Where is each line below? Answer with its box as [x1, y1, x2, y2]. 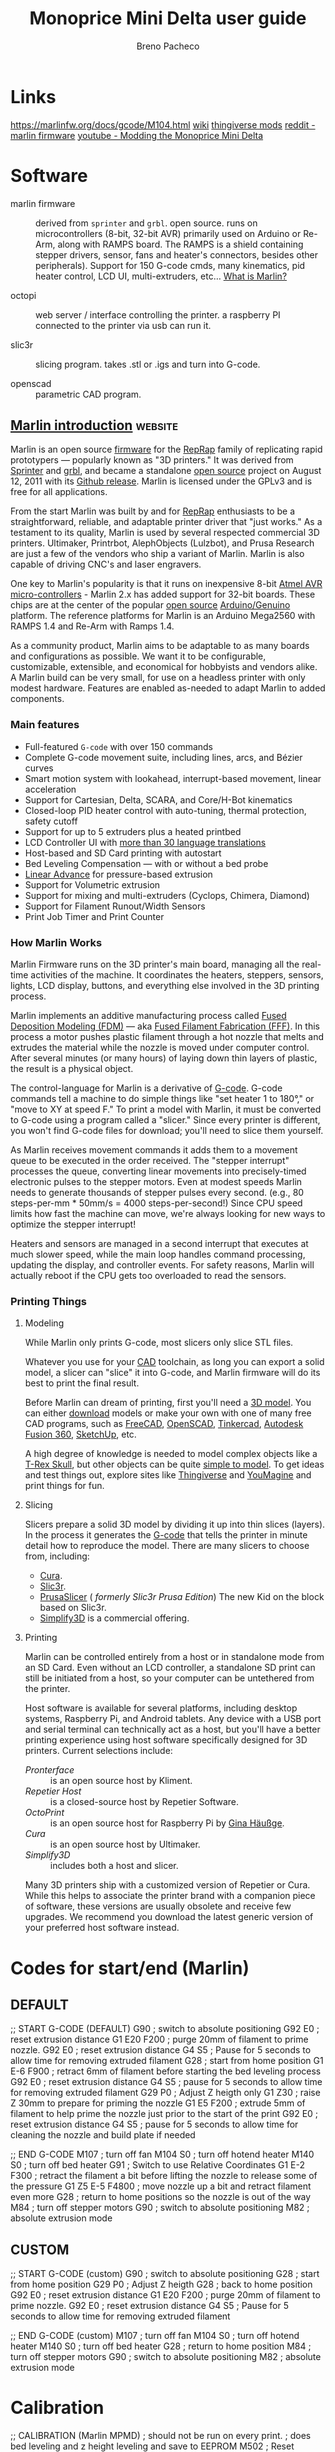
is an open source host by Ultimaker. [49, 1838, 201, 1851]
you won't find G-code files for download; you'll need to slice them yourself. [10, 1125, 324, 1137]
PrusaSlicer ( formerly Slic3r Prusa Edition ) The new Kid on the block [39, 1591, 325, 1603]
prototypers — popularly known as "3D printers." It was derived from [10, 454, 294, 466]
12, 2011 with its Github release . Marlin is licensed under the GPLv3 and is [10, 475, 313, 487]
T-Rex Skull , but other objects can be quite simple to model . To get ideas [24, 1458, 325, 1471]
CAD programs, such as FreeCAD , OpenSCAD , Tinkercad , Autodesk [24, 1418, 304, 1430]
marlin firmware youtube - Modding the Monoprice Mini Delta [10, 129, 264, 141]
